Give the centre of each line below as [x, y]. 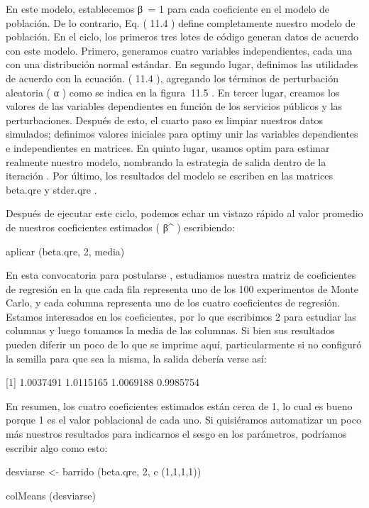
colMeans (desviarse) [51, 495]
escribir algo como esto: [57, 447]
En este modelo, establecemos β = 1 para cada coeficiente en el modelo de [167, 9]
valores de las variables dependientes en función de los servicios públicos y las [174, 106]
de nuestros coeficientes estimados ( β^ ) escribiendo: [121, 227]
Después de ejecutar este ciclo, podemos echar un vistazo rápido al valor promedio [184, 213]
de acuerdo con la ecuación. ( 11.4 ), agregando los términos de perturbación [172, 78]
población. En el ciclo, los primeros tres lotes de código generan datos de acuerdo [182, 37]
